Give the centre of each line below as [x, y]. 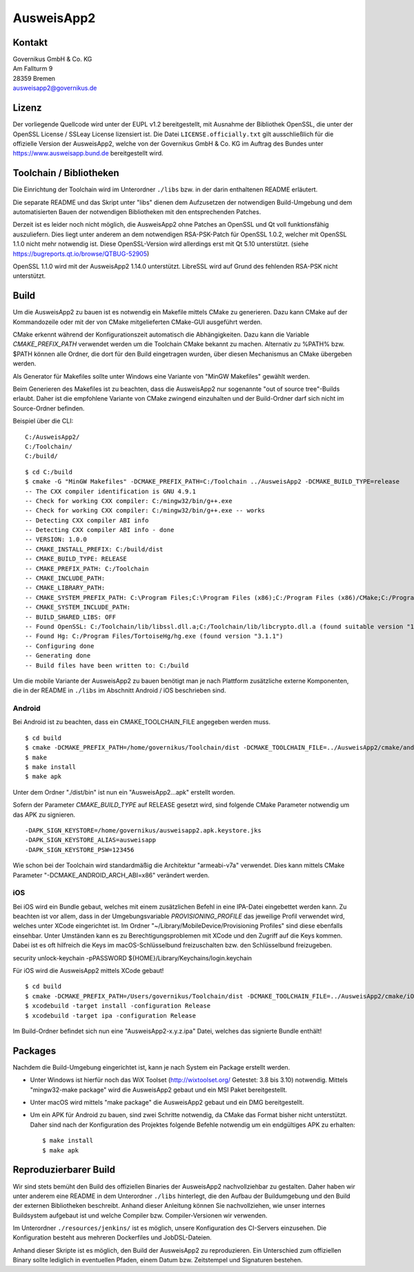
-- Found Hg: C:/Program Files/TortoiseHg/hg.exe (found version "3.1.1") [154, 636]
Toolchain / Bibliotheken [66, 173]
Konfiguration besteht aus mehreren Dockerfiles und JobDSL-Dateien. [112, 1237]
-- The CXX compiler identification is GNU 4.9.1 [111, 491]
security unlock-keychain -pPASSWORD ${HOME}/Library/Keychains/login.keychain [132, 958]
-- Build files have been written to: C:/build [107, 665]
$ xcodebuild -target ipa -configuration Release [111, 1015]
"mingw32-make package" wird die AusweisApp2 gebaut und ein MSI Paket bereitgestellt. [159, 1090]
